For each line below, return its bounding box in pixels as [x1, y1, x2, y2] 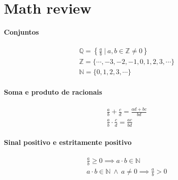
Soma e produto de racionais [4, 86, 102, 97]
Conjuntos [4, 26, 39, 37]
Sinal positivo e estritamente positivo [4, 137, 132, 147]
